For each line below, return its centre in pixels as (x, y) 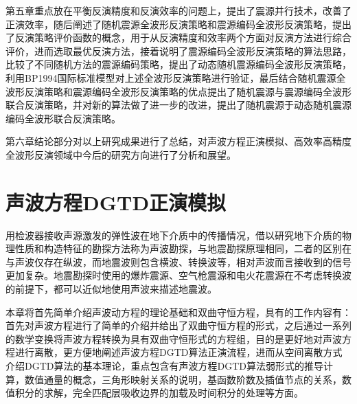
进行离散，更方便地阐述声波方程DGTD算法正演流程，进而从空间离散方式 (178, 352)
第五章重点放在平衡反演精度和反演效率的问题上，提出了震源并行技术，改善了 (178, 10)
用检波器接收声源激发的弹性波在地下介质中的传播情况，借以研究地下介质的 (174, 235)
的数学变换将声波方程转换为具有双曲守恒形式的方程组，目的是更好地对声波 (174, 338)
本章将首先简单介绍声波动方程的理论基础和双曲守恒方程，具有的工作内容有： (178, 312)
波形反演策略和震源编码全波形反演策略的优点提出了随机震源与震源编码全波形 (178, 91)
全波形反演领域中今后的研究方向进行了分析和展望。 (121, 154)
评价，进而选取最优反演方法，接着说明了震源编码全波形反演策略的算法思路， (178, 50)
